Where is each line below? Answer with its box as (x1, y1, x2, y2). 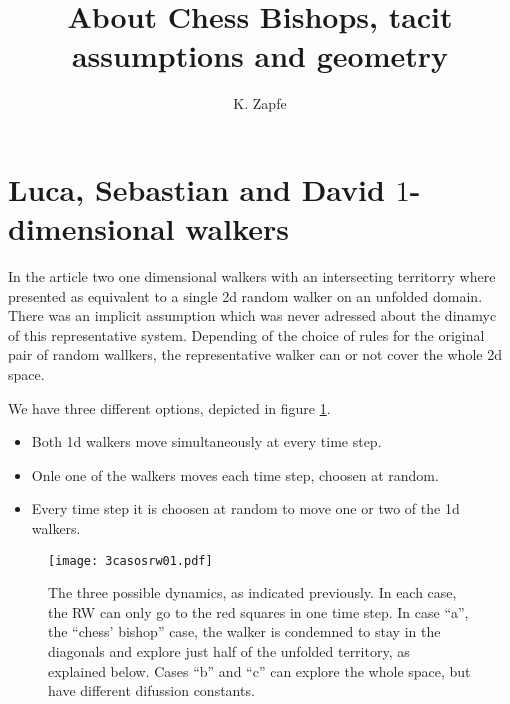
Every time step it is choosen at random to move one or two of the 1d (31, 498, 460, 519)
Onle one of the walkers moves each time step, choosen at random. (31, 464, 439, 485)
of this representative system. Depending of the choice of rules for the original (8, 324, 485, 345)
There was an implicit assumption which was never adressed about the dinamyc (8, 305, 497, 326)
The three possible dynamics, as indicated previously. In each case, (48, 582, 457, 603)
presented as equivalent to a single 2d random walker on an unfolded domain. (8, 285, 483, 306)
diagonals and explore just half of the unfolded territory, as (48, 641, 410, 661)
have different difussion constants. (48, 680, 255, 701)
